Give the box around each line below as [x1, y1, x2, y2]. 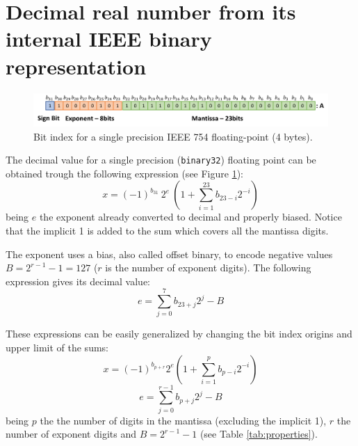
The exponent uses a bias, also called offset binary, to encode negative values [6, 246, 333, 261]
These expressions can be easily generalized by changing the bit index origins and [6, 326, 352, 341]
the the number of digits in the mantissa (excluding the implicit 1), [40, 413, 327, 427]
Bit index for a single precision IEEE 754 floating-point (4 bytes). [33, 129, 313, 143]
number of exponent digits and [6, 427, 136, 441]
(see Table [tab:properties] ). [200, 427, 318, 441]
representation [6, 51, 147, 80]
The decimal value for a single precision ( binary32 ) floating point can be [6, 152, 316, 167]
